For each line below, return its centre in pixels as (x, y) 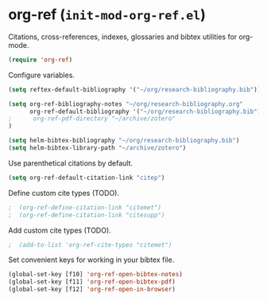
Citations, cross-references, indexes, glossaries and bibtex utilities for (123, 37)
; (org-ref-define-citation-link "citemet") (85, 207)
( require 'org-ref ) (41, 60)
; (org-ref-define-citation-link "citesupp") (87, 215)
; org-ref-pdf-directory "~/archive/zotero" (92, 119)
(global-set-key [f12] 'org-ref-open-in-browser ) (92, 289)
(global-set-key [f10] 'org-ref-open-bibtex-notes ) (95, 275)
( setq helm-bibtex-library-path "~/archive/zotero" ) (97, 148)
